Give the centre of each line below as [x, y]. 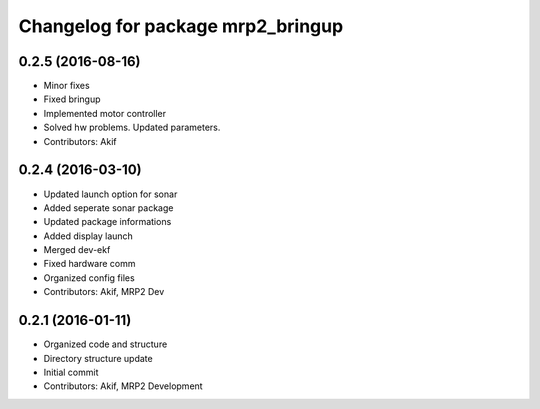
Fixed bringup [72, 99]
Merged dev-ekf [77, 250]
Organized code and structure [105, 344]
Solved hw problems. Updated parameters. [132, 127]
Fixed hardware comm [89, 264]
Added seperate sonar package [108, 207]
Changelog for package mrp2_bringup [181, 26]
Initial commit [71, 372]
